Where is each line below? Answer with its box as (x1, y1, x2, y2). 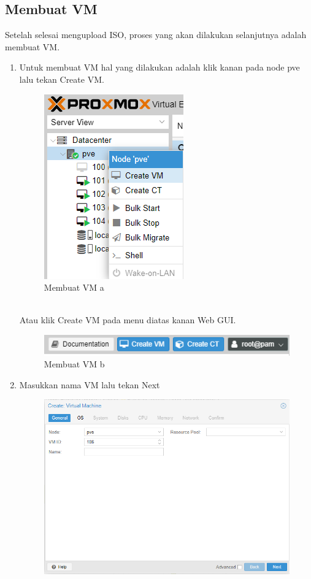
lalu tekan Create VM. (19, 72, 104, 85)
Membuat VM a (44, 281, 104, 294)
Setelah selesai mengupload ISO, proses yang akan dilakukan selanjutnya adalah (5, 28, 307, 41)
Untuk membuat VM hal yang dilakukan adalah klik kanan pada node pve (19, 61, 300, 74)
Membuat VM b (44, 358, 105, 370)
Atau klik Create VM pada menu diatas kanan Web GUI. (19, 313, 236, 326)
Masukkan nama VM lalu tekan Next (19, 378, 160, 391)
